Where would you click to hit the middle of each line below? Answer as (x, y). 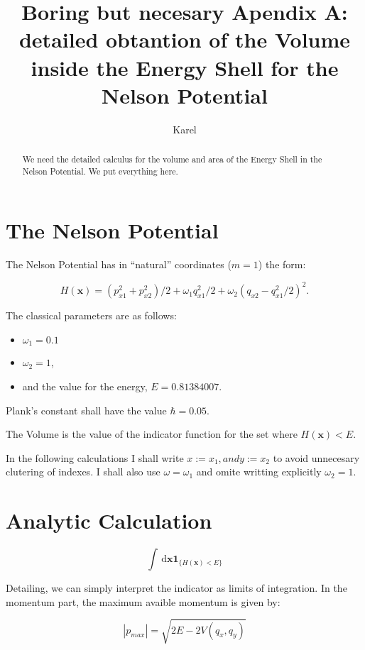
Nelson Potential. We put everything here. (100, 171)
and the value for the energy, (85, 386)
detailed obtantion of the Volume (185, 39)
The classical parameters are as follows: (91, 315)
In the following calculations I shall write (95, 457)
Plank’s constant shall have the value (86, 410)
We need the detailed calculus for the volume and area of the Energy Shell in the (172, 159)
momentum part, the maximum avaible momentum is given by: (143, 601)
